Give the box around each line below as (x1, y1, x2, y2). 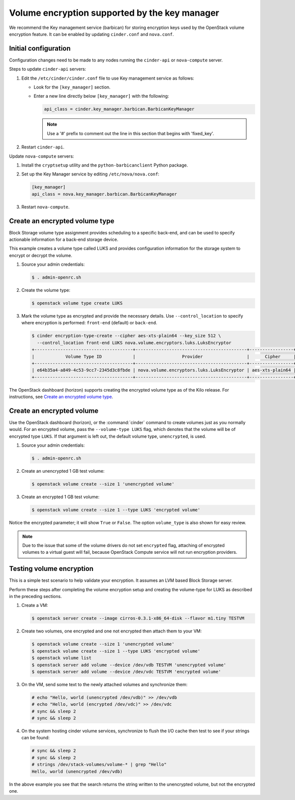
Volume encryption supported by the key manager (9, 7, 219, 18)
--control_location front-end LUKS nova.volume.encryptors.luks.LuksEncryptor (37, 340, 232, 345)
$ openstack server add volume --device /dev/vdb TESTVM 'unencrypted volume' (31, 662, 226, 668)
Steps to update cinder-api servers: (9, 66, 86, 72)
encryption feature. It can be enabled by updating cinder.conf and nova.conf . (9, 31, 174, 37)
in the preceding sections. (9, 594, 62, 600)
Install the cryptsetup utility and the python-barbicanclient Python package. (21, 162, 188, 168)
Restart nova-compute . (21, 204, 70, 210)
